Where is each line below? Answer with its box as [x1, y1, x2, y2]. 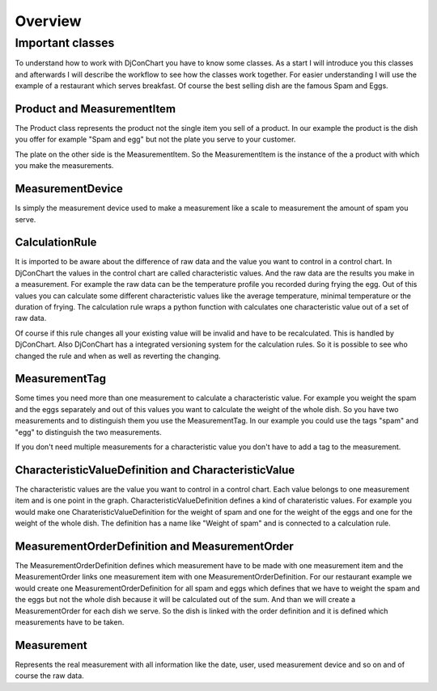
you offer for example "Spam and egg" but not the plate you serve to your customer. [15, 134, 296, 145]
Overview [15, 12, 82, 30]
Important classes [15, 36, 115, 50]
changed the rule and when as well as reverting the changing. [15, 351, 222, 360]
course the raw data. [15, 671, 84, 680]
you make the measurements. [15, 161, 114, 171]
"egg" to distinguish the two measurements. [15, 427, 162, 436]
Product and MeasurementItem [15, 102, 176, 116]
